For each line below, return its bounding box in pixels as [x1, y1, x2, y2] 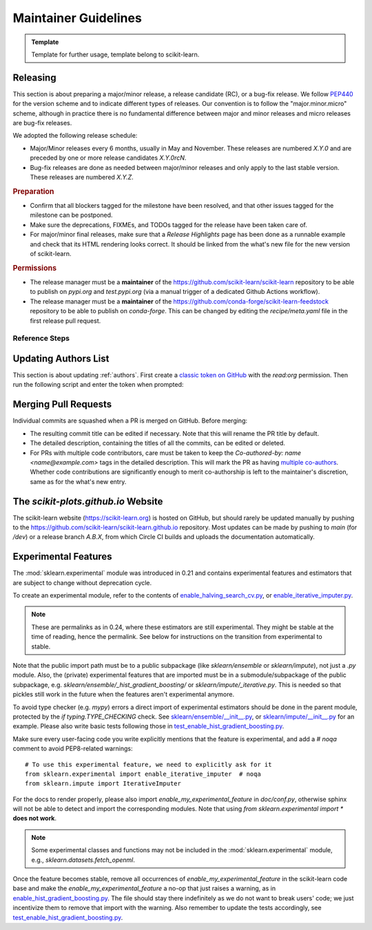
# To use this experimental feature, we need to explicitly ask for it [25, 761, 272, 768]
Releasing [12, 72, 56, 83]
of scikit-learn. [30, 249, 72, 257]
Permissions [12, 263, 57, 273]
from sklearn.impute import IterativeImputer [25, 780, 182, 788]
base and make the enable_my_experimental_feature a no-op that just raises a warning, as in [12, 885, 276, 893]
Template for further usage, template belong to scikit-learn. [31, 50, 200, 59]
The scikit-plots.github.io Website [12, 496, 163, 507]
